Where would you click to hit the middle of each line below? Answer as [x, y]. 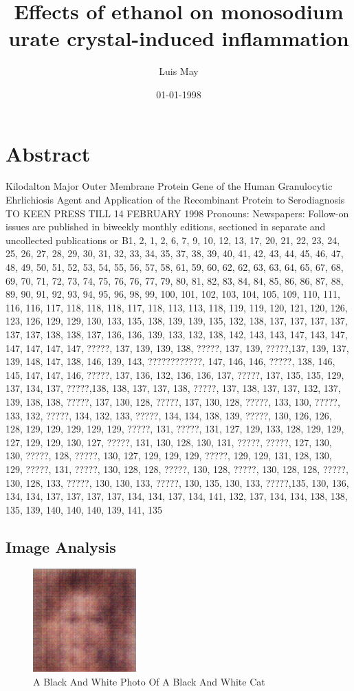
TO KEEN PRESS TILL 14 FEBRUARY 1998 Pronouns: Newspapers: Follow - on [177, 213]
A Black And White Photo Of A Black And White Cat [149, 682]
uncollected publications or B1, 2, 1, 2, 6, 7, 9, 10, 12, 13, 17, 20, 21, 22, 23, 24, [173, 240]
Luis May [179, 71]
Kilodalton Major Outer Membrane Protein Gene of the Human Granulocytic [169, 186]
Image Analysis [61, 546]
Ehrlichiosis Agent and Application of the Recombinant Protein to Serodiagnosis [175, 200]
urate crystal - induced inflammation [179, 38]
